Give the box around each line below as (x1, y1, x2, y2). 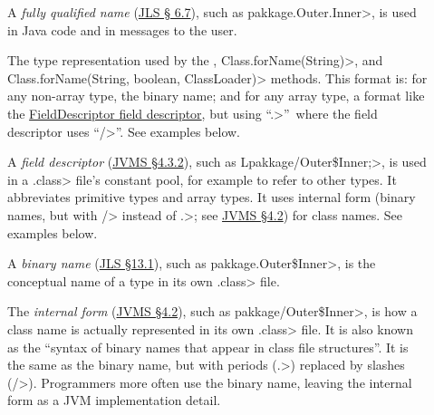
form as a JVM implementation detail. (7, 391, 221, 410)
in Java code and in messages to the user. (7, 20, 237, 39)
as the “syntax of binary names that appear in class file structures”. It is (7, 337, 409, 356)
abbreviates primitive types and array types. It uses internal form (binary (7, 188, 416, 207)
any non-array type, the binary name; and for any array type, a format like (7, 86, 425, 105)
